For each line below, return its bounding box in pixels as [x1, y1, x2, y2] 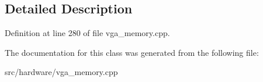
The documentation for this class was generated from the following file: [5, 46, 259, 58]
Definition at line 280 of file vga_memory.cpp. [5, 27, 170, 39]
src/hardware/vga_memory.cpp [5, 66, 118, 78]
